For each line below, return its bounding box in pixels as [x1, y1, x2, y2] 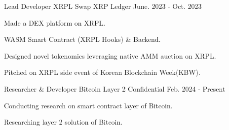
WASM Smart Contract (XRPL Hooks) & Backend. [4, 34, 161, 44]
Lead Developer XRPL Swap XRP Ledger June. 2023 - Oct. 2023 [4, 1, 202, 11]
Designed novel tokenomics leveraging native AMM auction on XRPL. [4, 50, 216, 61]
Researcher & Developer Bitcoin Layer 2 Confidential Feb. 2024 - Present [4, 83, 226, 94]
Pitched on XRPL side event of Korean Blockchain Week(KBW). [4, 67, 200, 77]
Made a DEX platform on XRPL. [4, 17, 106, 28]
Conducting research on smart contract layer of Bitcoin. [4, 100, 173, 110]
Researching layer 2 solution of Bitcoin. [4, 117, 123, 127]
